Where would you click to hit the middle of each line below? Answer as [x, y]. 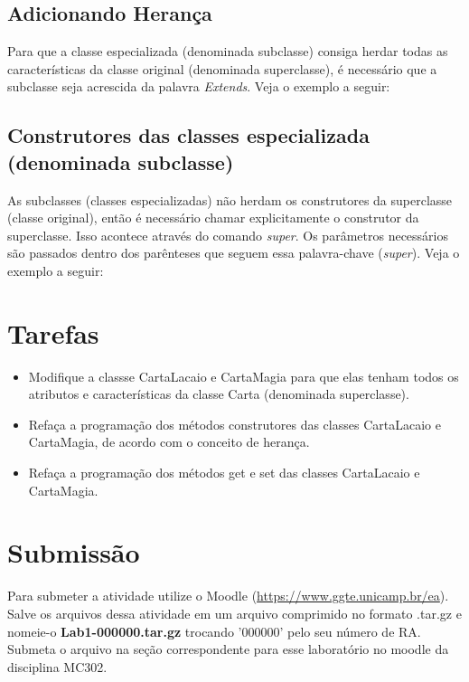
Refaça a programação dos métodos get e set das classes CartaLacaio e [224, 473]
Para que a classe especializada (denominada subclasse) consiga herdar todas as [228, 51]
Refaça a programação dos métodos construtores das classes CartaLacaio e [234, 424]
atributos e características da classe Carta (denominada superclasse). [219, 394]
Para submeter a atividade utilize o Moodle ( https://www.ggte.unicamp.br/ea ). [228, 596]
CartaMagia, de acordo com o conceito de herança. [169, 442]
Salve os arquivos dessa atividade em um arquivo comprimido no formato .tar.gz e [234, 613]
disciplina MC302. [57, 666]
